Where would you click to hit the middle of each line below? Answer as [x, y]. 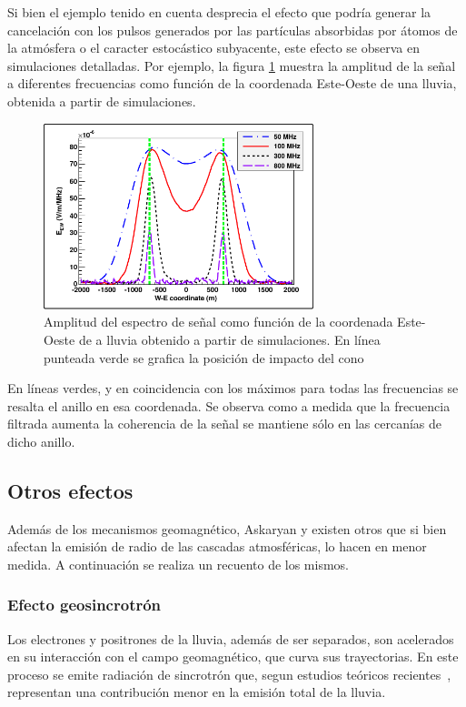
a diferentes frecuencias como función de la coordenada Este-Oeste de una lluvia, [232, 83]
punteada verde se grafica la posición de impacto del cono [204, 357]
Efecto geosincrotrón [84, 605]
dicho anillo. [41, 441]
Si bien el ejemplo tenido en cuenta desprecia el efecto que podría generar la [219, 12]
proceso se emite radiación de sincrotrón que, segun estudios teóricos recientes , [229, 674]
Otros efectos [70, 490]
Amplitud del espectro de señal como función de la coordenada [218, 322]
